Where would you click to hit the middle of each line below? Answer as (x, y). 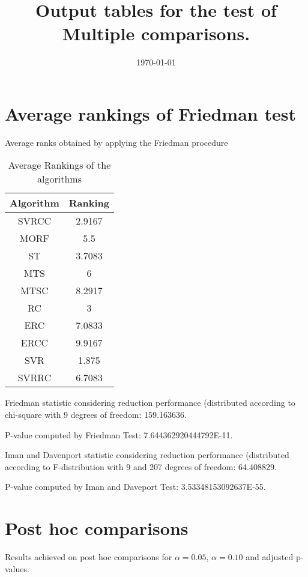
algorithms (59, 179)
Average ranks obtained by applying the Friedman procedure (116, 142)
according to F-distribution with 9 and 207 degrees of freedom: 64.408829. (141, 466)
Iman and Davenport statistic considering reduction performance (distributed (147, 455)
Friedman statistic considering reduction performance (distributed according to (150, 403)
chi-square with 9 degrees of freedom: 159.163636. (96, 415)
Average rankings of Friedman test (150, 113)
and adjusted (270, 557)
